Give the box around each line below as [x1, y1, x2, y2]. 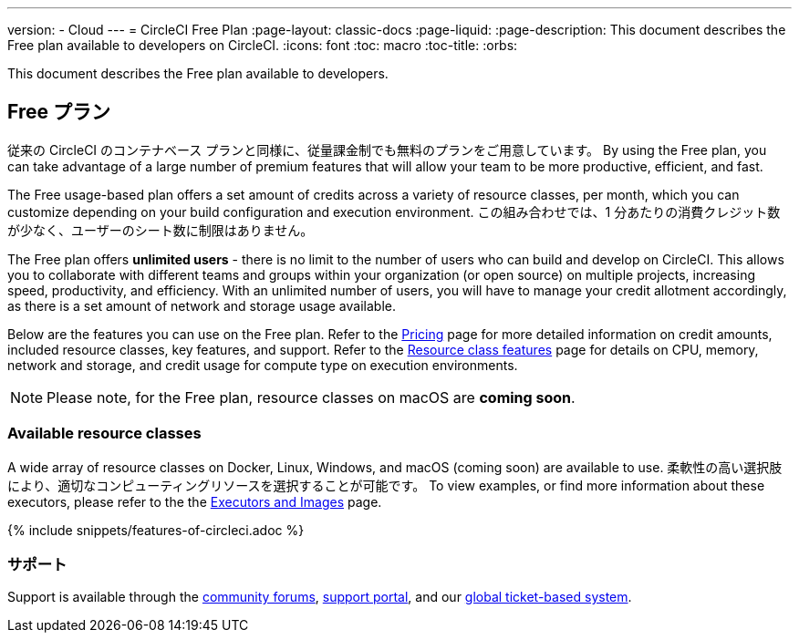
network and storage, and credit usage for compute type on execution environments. [7, 356, 518, 373]
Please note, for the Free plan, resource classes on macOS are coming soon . [47, 387, 576, 407]
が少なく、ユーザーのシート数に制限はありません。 [7, 222, 314, 238]
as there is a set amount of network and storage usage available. [7, 297, 396, 314]
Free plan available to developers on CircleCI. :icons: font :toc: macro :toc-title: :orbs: [7, 37, 518, 53]
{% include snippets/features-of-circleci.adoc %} [7, 521, 305, 538]
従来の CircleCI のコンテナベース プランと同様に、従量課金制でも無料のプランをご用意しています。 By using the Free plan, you [7, 141, 767, 158]
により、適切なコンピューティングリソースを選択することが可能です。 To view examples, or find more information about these [7, 477, 765, 493]
